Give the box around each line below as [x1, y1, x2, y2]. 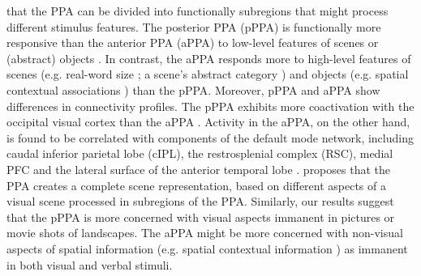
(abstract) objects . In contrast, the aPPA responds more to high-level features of [6, 49, 411, 66]
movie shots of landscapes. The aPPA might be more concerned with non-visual [6, 224, 403, 241]
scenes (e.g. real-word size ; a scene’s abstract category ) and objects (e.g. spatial [6, 66, 409, 83]
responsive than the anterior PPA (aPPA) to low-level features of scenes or [6, 34, 379, 51]
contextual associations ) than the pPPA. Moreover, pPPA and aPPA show [6, 81, 380, 98]
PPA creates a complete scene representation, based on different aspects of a [6, 176, 386, 193]
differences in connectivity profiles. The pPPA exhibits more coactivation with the [6, 97, 415, 114]
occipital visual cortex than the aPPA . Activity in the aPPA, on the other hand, [6, 113, 410, 130]
